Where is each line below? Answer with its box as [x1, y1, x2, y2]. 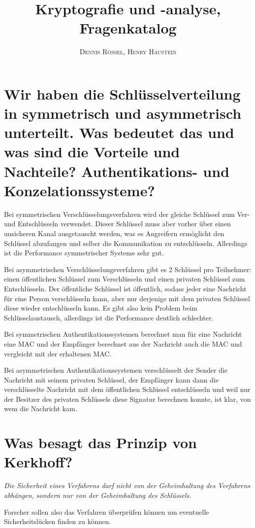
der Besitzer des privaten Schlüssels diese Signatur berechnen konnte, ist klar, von [4, 393, 251, 404]
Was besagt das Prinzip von [4, 432, 197, 453]
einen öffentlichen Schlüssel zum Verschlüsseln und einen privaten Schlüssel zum [4, 274, 245, 284]
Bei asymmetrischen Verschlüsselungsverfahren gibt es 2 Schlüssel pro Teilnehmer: [4, 264, 252, 274]
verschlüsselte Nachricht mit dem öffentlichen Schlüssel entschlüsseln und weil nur [4, 384, 251, 394]
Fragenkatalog [79, 18, 177, 38]
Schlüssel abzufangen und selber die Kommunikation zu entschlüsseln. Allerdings [4, 238, 248, 248]
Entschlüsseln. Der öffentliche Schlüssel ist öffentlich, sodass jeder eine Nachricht [4, 283, 247, 293]
